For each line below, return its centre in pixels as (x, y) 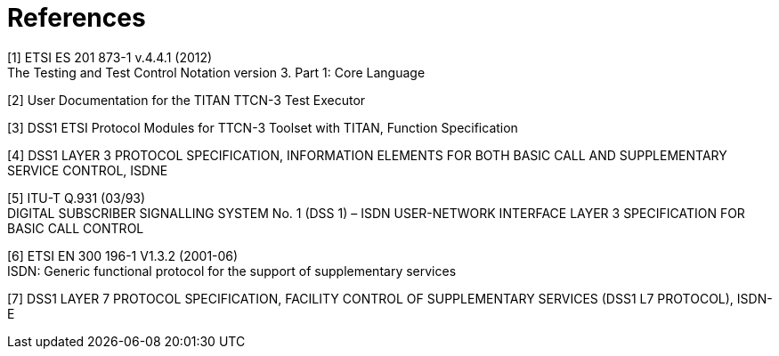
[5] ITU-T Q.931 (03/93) (77, 198)
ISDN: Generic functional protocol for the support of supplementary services (232, 271)
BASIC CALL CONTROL (76, 228)
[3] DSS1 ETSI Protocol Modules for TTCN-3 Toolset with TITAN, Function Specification (263, 127)
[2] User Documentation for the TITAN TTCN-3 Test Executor (187, 100)
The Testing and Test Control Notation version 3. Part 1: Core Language (216, 72)
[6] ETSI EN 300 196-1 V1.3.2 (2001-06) (123, 255)
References (77, 18)
